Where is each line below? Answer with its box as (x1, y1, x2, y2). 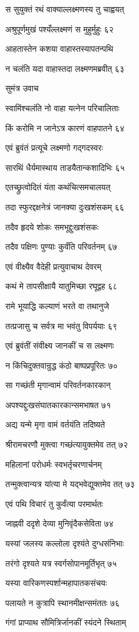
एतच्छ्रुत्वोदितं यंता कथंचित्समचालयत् (5, 181, 111, 193)
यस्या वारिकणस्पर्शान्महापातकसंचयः (5, 577, 107, 589)
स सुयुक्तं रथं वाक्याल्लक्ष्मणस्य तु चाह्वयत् (5, 3, 124, 15)
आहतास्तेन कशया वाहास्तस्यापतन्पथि (5, 42, 114, 55)
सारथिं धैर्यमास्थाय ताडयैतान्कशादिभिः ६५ (5, 161, 125, 173)
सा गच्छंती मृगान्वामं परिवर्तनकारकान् (5, 379, 111, 391)
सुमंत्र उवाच (5, 82, 39, 94)
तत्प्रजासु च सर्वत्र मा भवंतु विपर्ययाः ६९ (5, 319, 118, 332)
